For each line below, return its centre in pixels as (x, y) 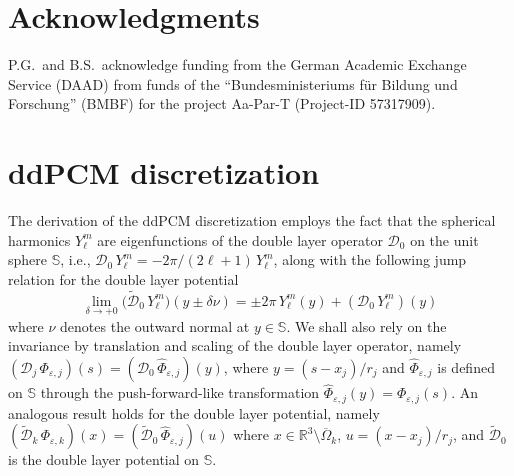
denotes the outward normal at (155, 325)
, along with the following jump (370, 259)
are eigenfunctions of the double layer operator (240, 239)
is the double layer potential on (104, 459)
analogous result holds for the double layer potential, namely (194, 412)
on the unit (444, 239)
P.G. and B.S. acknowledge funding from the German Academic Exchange (237, 64)
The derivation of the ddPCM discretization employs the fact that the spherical (252, 220)
